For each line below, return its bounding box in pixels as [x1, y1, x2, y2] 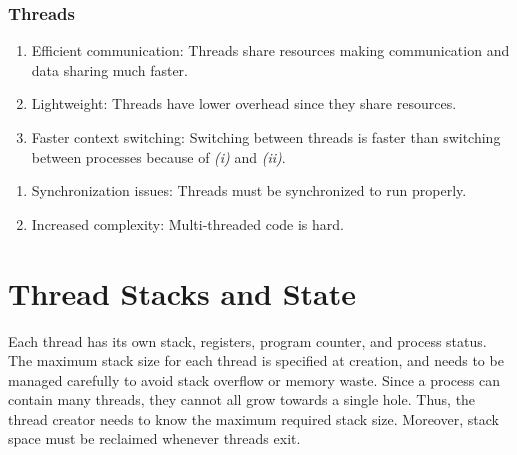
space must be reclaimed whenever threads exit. [8, 428, 301, 449]
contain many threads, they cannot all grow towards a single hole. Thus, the [8, 389, 476, 410]
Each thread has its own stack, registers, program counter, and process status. [8, 330, 487, 351]
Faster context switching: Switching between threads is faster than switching [31, 127, 501, 147]
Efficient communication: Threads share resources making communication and [31, 40, 510, 61]
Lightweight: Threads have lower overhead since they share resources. [31, 93, 457, 114]
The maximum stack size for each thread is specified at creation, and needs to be [8, 350, 504, 371]
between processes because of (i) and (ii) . [31, 146, 286, 167]
